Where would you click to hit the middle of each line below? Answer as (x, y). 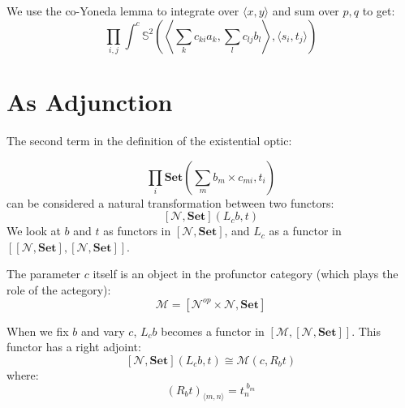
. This (366, 331)
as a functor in (305, 231)
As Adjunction (90, 102)
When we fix (38, 331)
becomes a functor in (213, 331)
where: (23, 374)
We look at (34, 231)
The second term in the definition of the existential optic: (149, 141)
